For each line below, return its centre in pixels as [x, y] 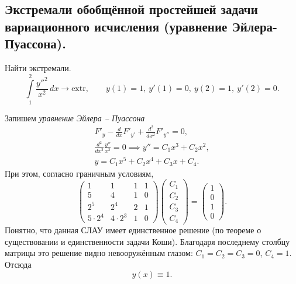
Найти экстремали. [38, 67]
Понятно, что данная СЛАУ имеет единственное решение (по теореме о [133, 230]
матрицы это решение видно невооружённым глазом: [99, 253]
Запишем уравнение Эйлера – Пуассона [75, 118]
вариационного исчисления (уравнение [116, 26]
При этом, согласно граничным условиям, [79, 173]
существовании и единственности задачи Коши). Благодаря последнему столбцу [147, 241]
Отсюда [18, 264]
